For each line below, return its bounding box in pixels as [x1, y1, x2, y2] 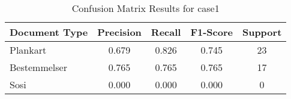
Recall [151, 25, 181, 39]
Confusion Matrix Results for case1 [71, 1, 220, 15]
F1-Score [190, 25, 233, 39]
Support [242, 25, 282, 39]
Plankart [10, 43, 47, 57]
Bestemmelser [10, 60, 67, 74]
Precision [97, 25, 142, 39]
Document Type [10, 25, 88, 39]
